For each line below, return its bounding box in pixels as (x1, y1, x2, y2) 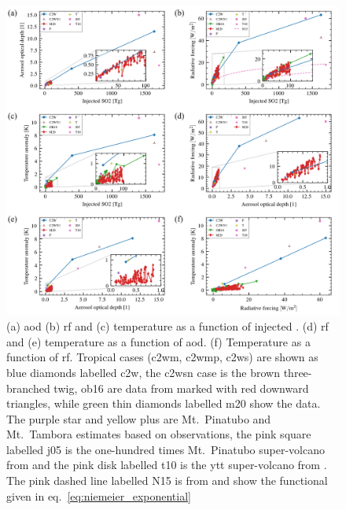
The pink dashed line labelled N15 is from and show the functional (6, 472, 328, 489)
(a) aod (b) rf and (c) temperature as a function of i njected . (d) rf (6, 318, 329, 334)
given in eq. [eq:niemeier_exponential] (6, 487, 191, 504)
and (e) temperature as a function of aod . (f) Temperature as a (6, 333, 311, 349)
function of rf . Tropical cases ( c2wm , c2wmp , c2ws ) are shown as (6, 349, 318, 365)
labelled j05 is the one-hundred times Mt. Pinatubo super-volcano (6, 441, 326, 457)
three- (283, 364, 312, 380)
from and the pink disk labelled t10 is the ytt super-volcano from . (6, 456, 327, 473)
